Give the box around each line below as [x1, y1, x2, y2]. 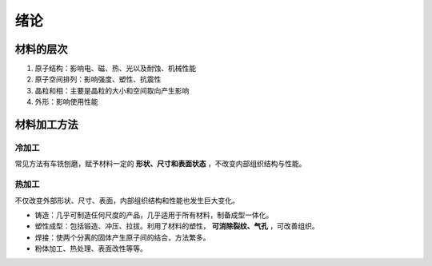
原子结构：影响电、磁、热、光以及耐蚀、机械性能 [34, 64, 196, 73]
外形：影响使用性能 [34, 97, 98, 107]
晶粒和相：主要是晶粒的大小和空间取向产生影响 [34, 85, 190, 95]
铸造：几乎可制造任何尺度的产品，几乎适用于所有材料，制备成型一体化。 [34, 210, 274, 220]
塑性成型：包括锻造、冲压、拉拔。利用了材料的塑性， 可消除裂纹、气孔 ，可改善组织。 [34, 221, 319, 231]
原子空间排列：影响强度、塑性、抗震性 [34, 74, 162, 84]
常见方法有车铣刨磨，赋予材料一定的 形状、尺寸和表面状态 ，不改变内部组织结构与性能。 [14, 159, 306, 169]
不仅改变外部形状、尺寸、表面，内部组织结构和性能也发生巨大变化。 [14, 196, 239, 205]
